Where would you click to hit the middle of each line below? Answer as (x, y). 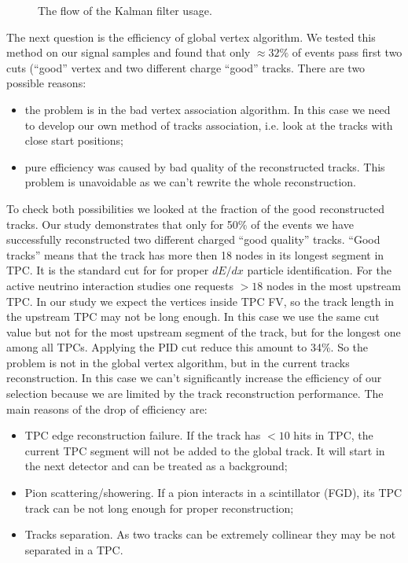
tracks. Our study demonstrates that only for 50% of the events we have (180, 224)
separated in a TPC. (74, 549)
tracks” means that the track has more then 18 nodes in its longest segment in (195, 254)
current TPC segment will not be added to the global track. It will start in (205, 450)
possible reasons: (46, 83)
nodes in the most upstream (333, 285)
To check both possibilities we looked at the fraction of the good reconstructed (196, 208)
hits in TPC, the (333, 435)
